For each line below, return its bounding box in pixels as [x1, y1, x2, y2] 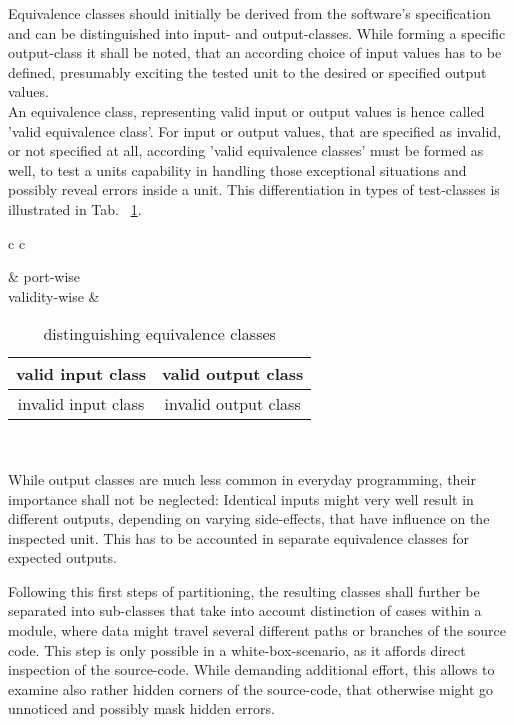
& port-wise [8, 266, 81, 287]
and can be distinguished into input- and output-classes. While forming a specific [8, 22, 506, 43]
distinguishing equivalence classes [43, 322, 276, 346]
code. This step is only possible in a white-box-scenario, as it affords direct [8, 639, 466, 660]
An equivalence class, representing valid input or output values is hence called [8, 100, 485, 121]
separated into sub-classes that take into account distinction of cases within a [8, 600, 482, 621]
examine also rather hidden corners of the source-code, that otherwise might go [8, 678, 494, 699]
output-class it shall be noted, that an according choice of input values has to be [8, 42, 502, 63]
